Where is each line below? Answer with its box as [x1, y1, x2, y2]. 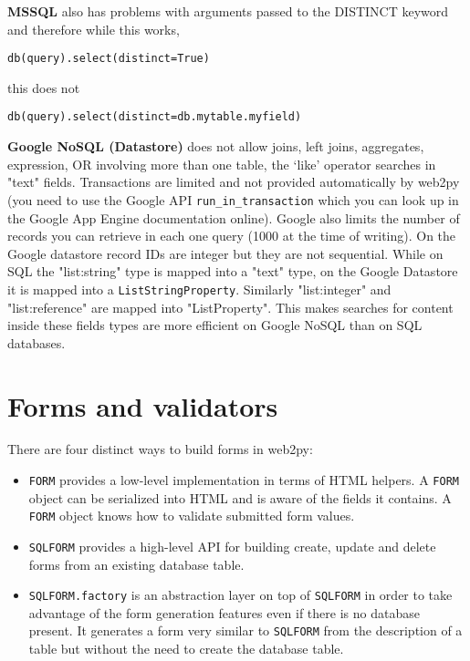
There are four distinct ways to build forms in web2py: [7, 439, 313, 459]
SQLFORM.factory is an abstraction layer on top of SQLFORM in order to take [28, 585, 453, 604]
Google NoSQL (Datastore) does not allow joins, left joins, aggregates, [7, 137, 424, 156]
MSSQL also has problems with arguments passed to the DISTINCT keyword [7, 2, 449, 20]
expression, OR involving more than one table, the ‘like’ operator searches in [7, 154, 436, 173]
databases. [7, 333, 66, 352]
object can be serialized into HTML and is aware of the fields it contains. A [28, 488, 452, 507]
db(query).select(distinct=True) [7, 52, 210, 66]
